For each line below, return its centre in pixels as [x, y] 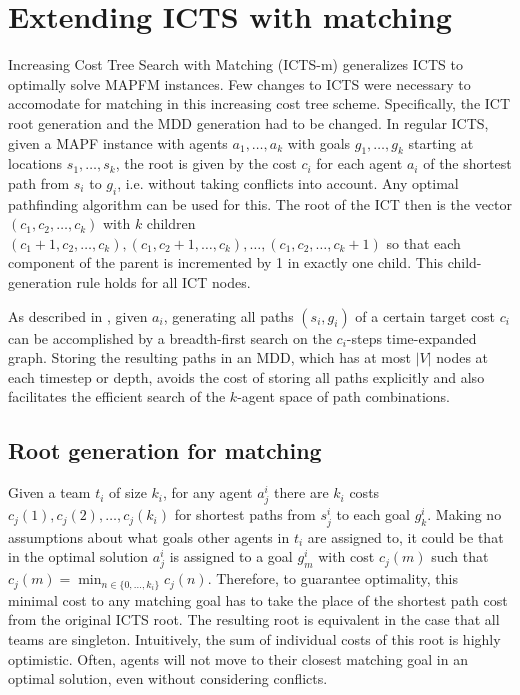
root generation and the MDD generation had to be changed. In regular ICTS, [248, 122]
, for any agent [208, 492]
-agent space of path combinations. [343, 396]
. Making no [464, 514]
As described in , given [78, 315]
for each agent [359, 163]
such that [460, 556]
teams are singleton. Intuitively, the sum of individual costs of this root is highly [254, 638]
